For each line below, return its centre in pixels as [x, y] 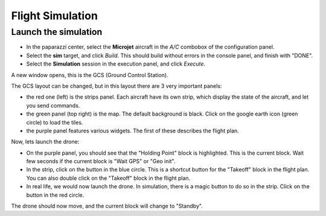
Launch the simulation [57, 32]
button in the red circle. [55, 195]
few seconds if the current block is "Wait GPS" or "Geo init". [101, 161]
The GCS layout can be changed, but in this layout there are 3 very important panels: [117, 86]
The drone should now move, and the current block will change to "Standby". [107, 206]
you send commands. [53, 105]
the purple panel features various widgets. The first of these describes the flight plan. [133, 131]
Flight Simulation [54, 16]
